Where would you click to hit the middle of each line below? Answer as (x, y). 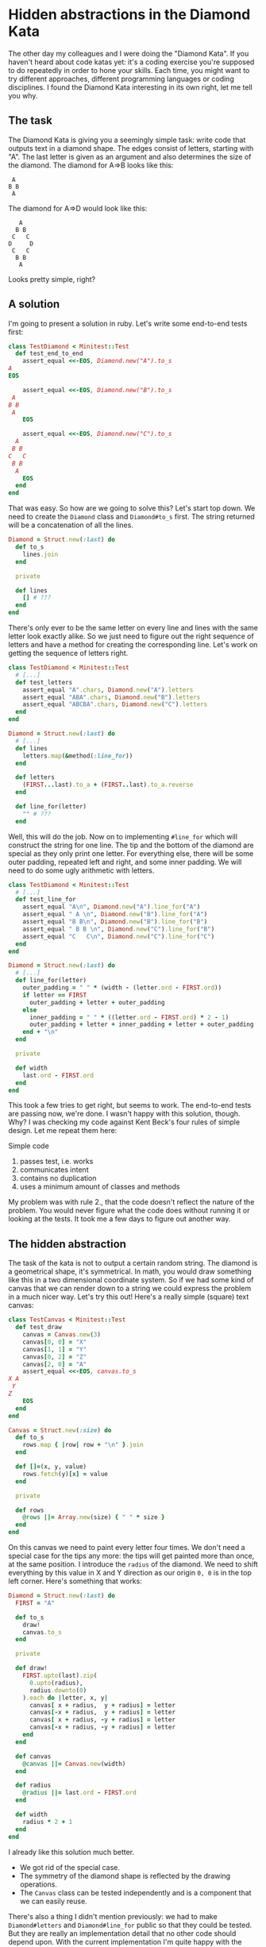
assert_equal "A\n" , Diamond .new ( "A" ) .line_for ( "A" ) (112, 907)
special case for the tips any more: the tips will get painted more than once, (131, 1556)
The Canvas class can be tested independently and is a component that (135, 1892)
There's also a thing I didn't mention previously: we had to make (113, 1916)
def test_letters (44, 682)
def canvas (33, 1756)
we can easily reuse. (53, 1901)
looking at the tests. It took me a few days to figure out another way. (120, 1219)
